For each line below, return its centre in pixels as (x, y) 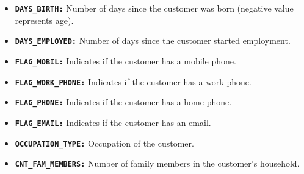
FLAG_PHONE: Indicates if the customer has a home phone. (123, 102)
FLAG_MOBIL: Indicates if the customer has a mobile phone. (125, 61)
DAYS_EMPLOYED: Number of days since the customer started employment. (153, 40)
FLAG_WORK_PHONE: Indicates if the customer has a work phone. (133, 81)
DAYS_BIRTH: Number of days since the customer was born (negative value (154, 8)
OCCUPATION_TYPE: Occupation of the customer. (104, 143)
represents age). (44, 20)
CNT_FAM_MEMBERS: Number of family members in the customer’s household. (157, 163)
